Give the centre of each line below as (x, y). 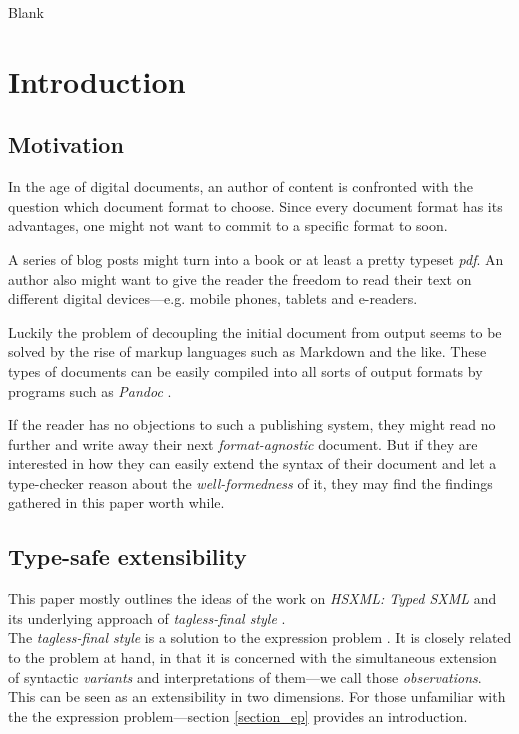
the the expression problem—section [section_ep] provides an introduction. (238, 715)
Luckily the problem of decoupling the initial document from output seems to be (255, 331)
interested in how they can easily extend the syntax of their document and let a (252, 463)
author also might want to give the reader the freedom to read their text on (240, 278)
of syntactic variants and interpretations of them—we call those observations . (245, 676)
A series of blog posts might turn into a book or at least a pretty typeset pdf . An (256, 258)
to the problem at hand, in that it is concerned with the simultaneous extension (252, 657)
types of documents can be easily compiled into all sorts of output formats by (245, 370)
